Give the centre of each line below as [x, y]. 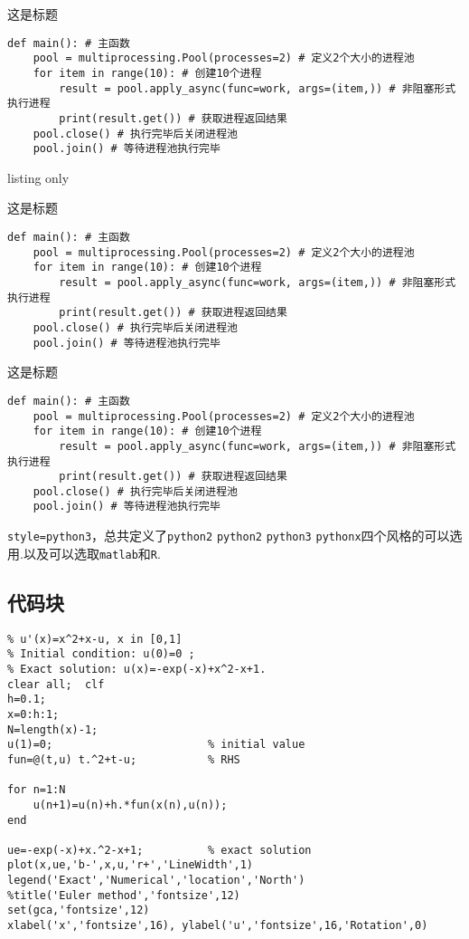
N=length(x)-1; [53, 729]
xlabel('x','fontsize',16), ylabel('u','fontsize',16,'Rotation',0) [218, 926]
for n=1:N [37, 790]
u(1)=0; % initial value [156, 745]
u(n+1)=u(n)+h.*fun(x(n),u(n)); [130, 805]
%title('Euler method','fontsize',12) [124, 895]
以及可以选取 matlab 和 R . [92, 553]
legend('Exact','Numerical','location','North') [156, 881]
